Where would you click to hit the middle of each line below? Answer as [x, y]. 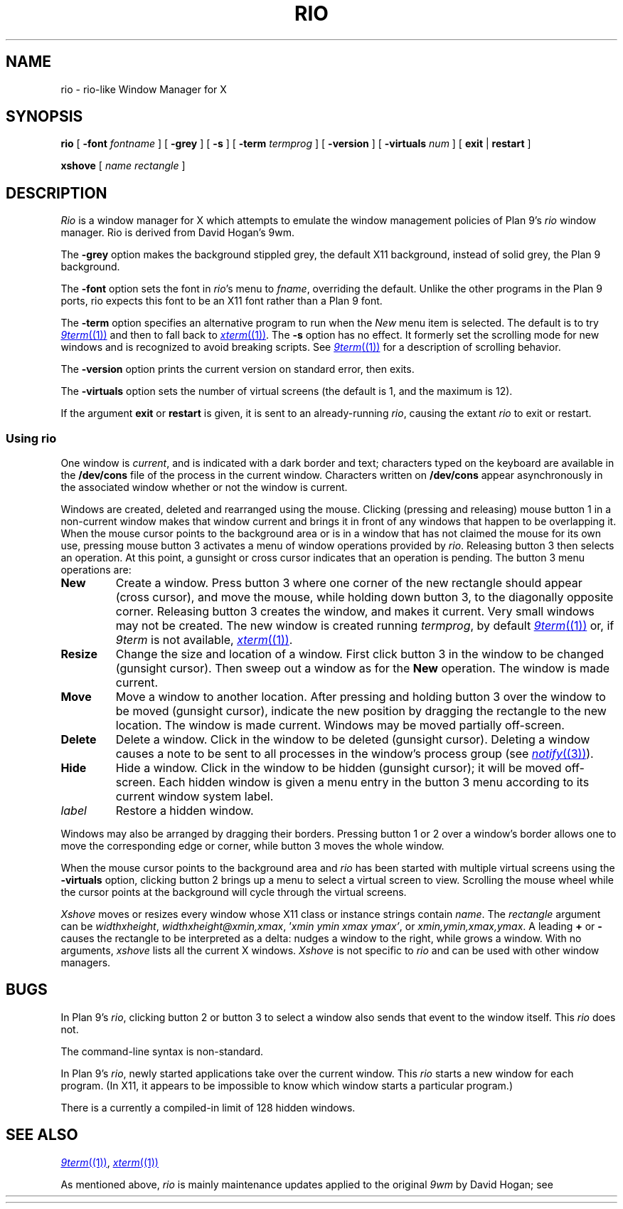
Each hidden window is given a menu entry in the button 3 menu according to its [374, 782]
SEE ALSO [42, 1135]
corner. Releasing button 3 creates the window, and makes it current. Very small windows [355, 612]
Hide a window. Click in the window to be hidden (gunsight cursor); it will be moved [339, 768]
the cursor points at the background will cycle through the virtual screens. [234, 892]
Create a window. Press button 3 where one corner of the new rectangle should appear [349, 583]
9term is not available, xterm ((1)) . [204, 640]
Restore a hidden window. [185, 811]
